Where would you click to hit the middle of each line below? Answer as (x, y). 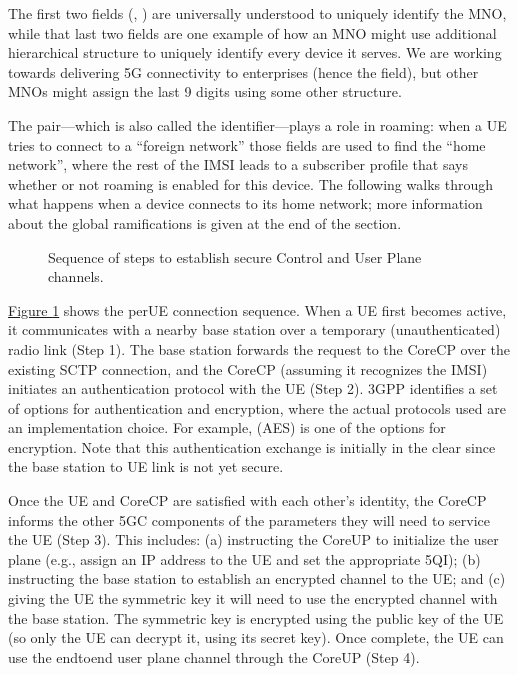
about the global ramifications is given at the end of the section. (205, 222)
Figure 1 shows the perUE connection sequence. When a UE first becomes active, (257, 309)
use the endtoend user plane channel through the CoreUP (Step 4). (214, 656)
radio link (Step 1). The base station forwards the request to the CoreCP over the (259, 348)
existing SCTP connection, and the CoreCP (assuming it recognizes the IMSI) (248, 368)
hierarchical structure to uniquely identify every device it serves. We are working (255, 52)
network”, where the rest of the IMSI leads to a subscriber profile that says (238, 164)
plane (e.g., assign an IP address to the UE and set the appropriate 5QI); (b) (244, 558)
